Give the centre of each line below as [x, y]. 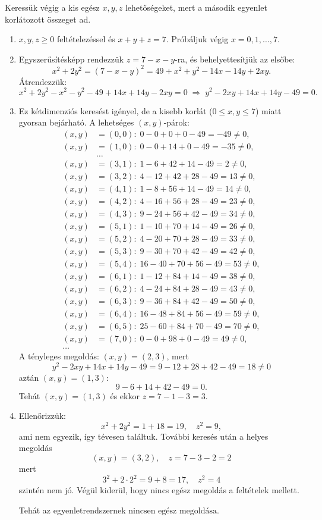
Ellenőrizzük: [42, 416]
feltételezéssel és [86, 39]
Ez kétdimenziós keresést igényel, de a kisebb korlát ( [116, 110]
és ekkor [125, 395]
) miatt [268, 110]
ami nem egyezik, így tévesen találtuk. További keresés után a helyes [143, 436]
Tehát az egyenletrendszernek [72, 510]
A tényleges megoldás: [59, 356]
